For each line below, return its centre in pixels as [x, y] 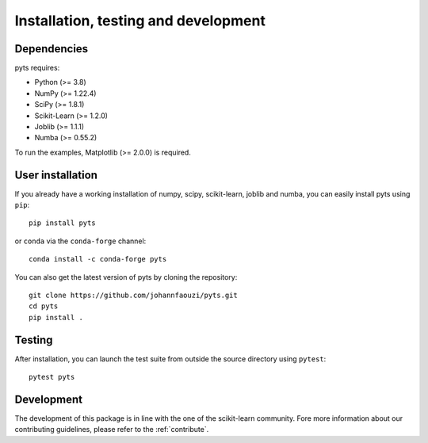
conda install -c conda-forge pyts [98, 259]
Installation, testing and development [140, 21]
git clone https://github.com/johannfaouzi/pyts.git [133, 296]
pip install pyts [62, 223]
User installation [56, 175]
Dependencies [52, 49]
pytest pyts [52, 377]
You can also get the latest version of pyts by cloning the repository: [126, 277]
